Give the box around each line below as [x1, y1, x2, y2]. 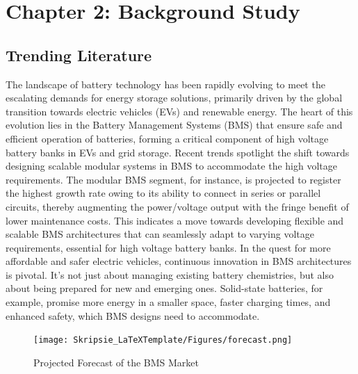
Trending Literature [6, 44, 152, 65]
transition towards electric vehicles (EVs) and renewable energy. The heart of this [6, 104, 353, 118]
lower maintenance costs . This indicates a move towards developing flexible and [6, 213, 344, 227]
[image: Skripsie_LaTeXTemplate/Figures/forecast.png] [33, 335, 293, 345]
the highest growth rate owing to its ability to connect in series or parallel [6, 186, 321, 200]
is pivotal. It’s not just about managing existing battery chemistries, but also [6, 267, 334, 282]
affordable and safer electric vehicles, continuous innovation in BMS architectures [6, 254, 352, 268]
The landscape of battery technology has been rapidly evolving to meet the [6, 76, 325, 91]
